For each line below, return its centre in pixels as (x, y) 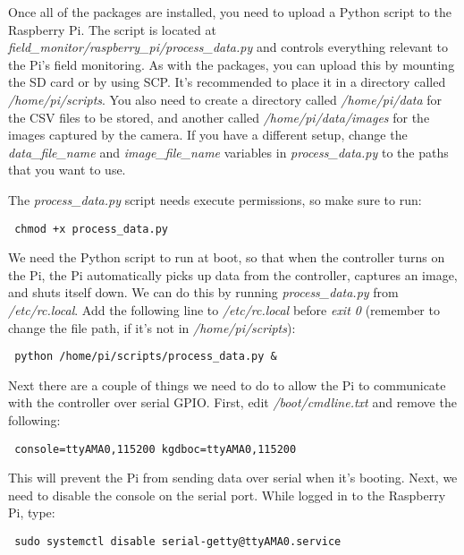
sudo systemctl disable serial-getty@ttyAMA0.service (178, 542)
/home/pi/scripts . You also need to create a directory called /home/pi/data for (225, 99)
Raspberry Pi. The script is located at (112, 29)
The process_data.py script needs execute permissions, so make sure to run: (215, 199)
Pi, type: (32, 512)
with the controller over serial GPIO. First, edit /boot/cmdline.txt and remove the (232, 402)
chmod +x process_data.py (91, 229)
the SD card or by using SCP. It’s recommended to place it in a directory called (227, 82)
